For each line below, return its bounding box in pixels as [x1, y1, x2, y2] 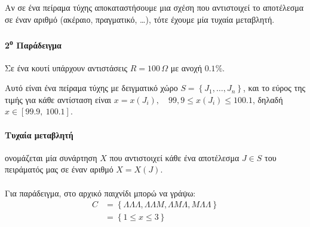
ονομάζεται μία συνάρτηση [5, 151, 97, 164]
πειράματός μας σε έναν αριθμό [5, 163, 113, 175]
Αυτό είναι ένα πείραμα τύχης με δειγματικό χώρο [5, 81, 178, 94]
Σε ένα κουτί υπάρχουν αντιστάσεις [5, 61, 128, 74]
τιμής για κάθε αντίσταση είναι [5, 93, 112, 105]
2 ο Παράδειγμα [5, 37, 62, 51]
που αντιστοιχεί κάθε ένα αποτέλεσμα [109, 151, 240, 164]
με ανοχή [170, 61, 202, 74]
